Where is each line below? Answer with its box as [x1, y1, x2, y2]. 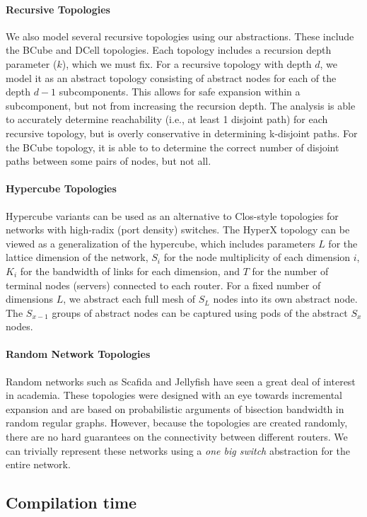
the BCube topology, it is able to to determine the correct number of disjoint [6, 139, 339, 154]
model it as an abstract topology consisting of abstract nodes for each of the [6, 70, 337, 85]
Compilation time [6, 492, 137, 513]
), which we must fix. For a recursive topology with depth [62, 56, 312, 71]
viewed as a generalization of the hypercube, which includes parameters [6, 236, 315, 250]
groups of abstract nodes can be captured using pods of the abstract [52, 305, 348, 320]
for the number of [252, 263, 329, 278]
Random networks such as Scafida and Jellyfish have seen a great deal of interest [6, 373, 356, 388]
